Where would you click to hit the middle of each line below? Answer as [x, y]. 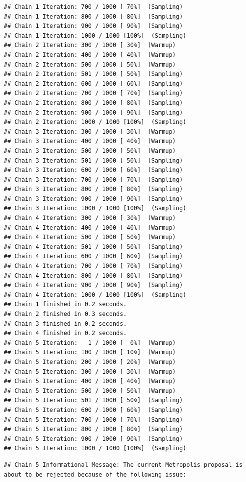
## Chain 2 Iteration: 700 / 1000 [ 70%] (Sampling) [94, 93]
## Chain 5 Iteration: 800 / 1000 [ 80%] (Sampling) [94, 429]
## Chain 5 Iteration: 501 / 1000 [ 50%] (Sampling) [94, 400]
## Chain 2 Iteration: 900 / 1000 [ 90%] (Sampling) [94, 112]
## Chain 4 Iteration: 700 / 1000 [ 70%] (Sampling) [94, 266]
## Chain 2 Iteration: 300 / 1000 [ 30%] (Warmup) [90, 45]
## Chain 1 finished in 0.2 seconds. [65, 304]
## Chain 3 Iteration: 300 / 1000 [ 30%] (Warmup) [90, 132]
